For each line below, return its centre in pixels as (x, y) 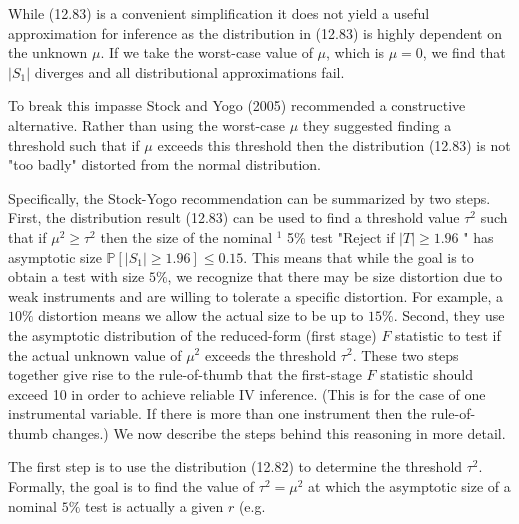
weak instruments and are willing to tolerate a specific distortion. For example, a (255, 295)
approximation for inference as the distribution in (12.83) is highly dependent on (255, 32)
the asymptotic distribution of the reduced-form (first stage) (192, 334)
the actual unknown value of (95, 354)
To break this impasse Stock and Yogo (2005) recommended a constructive (237, 105)
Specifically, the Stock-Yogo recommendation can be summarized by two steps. (249, 197)
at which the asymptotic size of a (409, 486)
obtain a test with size (76, 276)
